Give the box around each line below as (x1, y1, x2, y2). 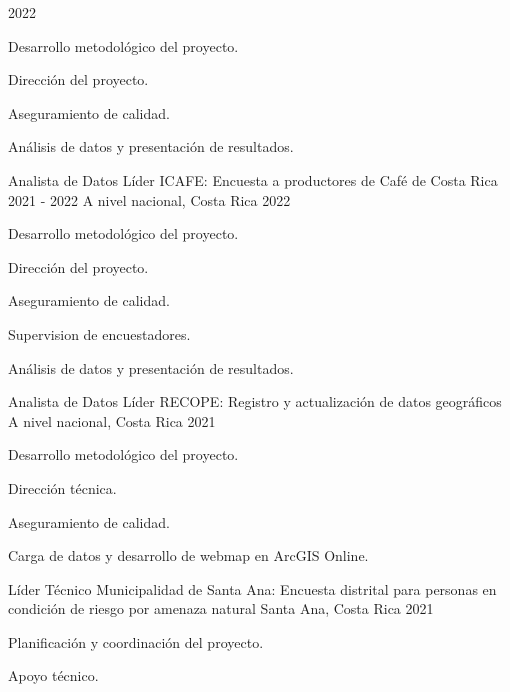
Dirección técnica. (8, 477, 117, 498)
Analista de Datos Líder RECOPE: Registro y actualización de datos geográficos (8, 391, 502, 412)
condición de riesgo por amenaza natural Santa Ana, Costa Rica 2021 (8, 598, 434, 619)
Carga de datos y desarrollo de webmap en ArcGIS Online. (8, 545, 369, 566)
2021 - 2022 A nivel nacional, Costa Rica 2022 (8, 189, 291, 210)
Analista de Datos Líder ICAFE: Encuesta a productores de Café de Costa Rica (8, 169, 498, 190)
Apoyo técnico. (8, 665, 99, 686)
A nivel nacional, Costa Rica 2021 (8, 410, 216, 431)
